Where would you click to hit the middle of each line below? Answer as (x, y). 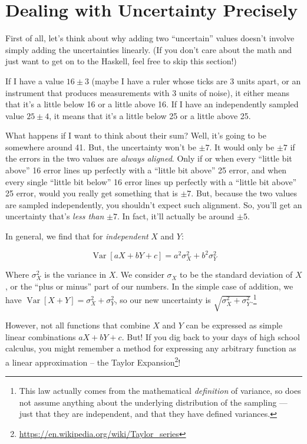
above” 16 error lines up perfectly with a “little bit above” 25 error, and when (146, 170)
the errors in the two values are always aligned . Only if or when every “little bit (149, 158)
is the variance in (75, 274)
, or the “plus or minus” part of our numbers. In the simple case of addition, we (149, 286)
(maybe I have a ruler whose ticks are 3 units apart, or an (196, 80)
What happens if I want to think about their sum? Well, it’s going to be (136, 135)
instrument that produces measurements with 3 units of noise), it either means (148, 92)
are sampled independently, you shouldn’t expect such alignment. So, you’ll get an (154, 204)
